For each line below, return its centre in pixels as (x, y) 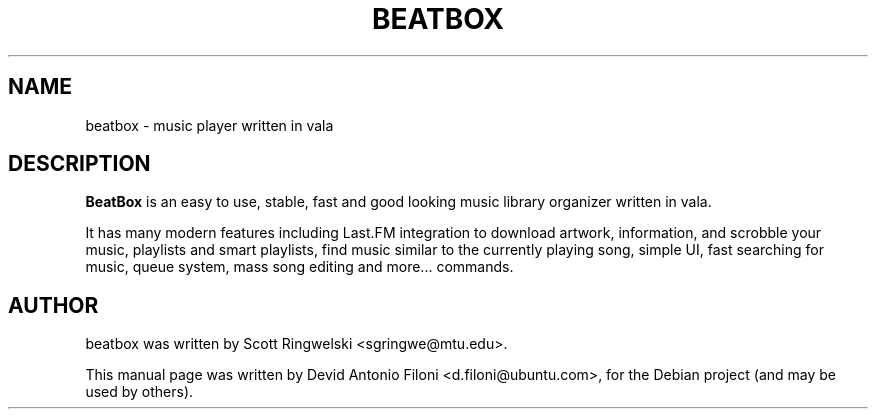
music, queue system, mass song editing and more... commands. (299, 267)
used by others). (139, 392)
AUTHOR (53, 305)
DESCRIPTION (79, 164)
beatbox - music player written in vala (209, 125)
